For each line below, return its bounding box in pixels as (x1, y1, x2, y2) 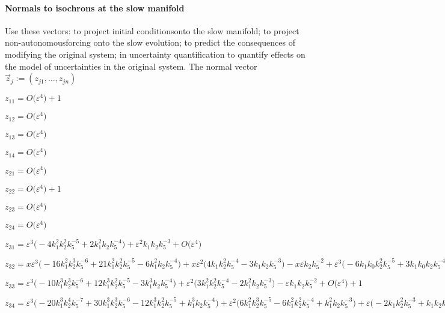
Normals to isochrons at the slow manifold (5, 1, 185, 14)
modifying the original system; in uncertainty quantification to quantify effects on (5, 47, 305, 60)
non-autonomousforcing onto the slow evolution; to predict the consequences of (5, 36, 295, 49)
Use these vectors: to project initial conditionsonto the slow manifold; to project (5, 24, 299, 37)
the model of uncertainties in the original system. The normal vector (5, 59, 257, 72)
